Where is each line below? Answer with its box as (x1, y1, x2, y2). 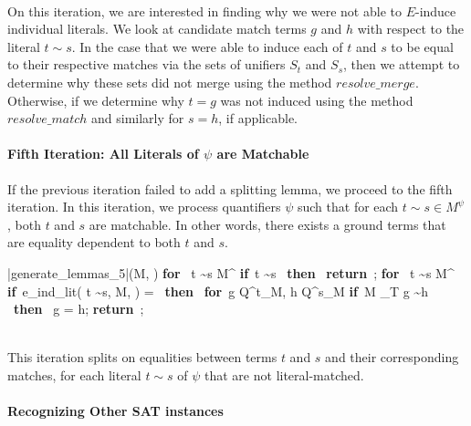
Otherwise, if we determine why (7, 90, 184, 109)
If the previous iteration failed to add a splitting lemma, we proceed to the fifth (7, 179, 453, 198)
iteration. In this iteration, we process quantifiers (7, 197, 281, 216)
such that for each (297, 197, 399, 216)
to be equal (391, 36, 454, 56)
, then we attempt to (343, 55, 460, 74)
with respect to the (357, 19, 465, 38)
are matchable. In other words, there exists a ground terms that (89, 214, 446, 234)
